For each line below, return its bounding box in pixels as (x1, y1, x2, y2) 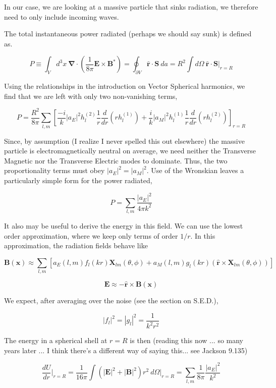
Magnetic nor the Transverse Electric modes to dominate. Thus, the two (4, 155, 228, 165)
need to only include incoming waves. (4, 11, 119, 22)
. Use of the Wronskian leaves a (146, 165, 244, 176)
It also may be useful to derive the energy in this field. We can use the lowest (4, 220, 243, 231)
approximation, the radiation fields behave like (4, 240, 148, 251)
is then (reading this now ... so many (130, 335, 244, 346)
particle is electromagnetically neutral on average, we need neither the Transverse (4, 145, 256, 156)
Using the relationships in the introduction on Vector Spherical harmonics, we (4, 81, 245, 91)
